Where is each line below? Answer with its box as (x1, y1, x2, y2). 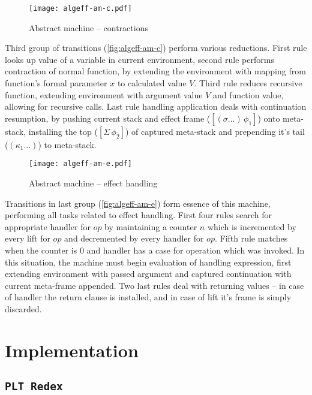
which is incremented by (207, 220, 296, 233)
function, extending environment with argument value (5, 88, 203, 101)
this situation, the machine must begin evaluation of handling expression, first (5, 255, 292, 268)
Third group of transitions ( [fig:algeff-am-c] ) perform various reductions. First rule (5, 41, 307, 54)
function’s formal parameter (5, 77, 107, 89)
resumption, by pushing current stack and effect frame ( (5, 111, 211, 124)
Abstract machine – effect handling (29, 177, 158, 189)
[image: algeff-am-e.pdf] (29, 159, 132, 168)
